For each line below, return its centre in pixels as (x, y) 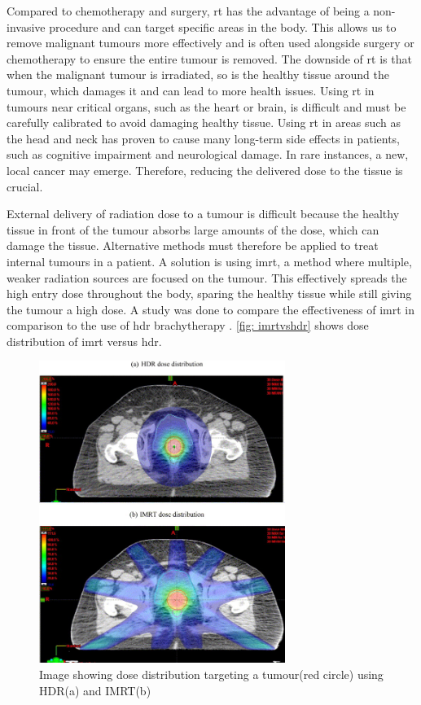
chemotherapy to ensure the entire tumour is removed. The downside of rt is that (209, 58)
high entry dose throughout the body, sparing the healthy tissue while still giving (209, 293)
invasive (26, 26)
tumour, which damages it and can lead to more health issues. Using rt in (191, 90)
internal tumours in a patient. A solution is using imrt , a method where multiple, (209, 261)
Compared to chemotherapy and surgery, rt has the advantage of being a (188, 11)
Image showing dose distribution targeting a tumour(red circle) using (211, 674)
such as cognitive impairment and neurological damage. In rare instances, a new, (208, 154)
